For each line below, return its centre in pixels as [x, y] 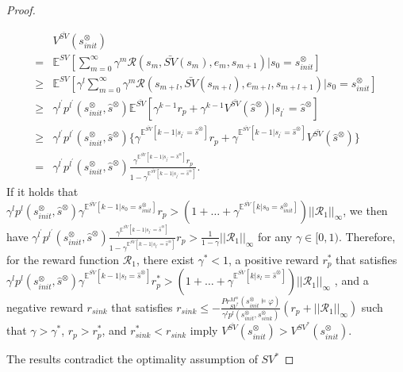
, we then [365, 210]
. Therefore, [367, 236]
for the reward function [63, 259]
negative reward [45, 307]
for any [275, 236]
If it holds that [42, 192]
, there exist [165, 259]
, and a [351, 280]
